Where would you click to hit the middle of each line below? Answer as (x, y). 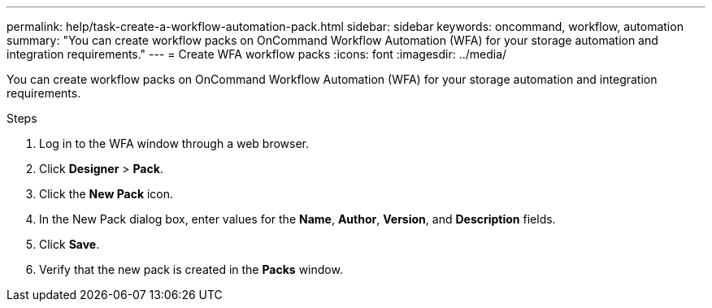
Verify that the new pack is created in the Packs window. (191, 269)
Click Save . (69, 244)
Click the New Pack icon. (106, 194)
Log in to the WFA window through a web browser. (174, 143)
